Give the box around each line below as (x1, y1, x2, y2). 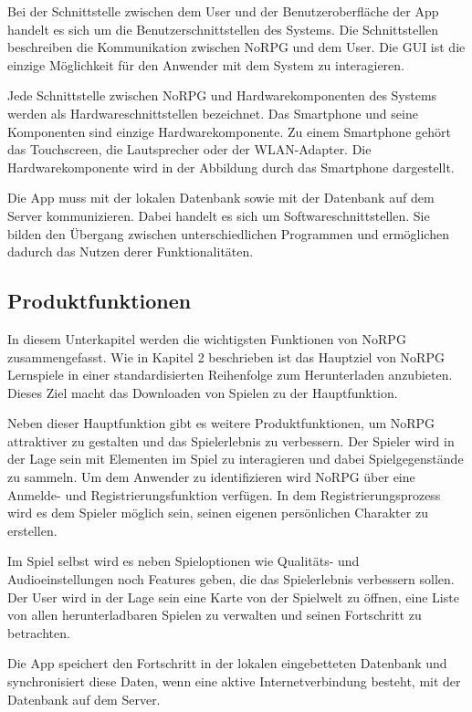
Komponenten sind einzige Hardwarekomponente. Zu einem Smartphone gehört (7, 121, 451, 141)
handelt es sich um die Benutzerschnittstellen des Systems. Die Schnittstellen (7, 19, 438, 38)
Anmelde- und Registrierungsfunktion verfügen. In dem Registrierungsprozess (7, 485, 441, 504)
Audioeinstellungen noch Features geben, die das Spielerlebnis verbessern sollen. (7, 570, 455, 589)
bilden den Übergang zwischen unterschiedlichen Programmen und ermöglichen (7, 224, 449, 243)
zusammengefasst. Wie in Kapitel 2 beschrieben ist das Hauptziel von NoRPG (7, 347, 445, 366)
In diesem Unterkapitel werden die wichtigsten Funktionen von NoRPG (7, 329, 406, 348)
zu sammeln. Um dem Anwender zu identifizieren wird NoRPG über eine (7, 467, 415, 487)
